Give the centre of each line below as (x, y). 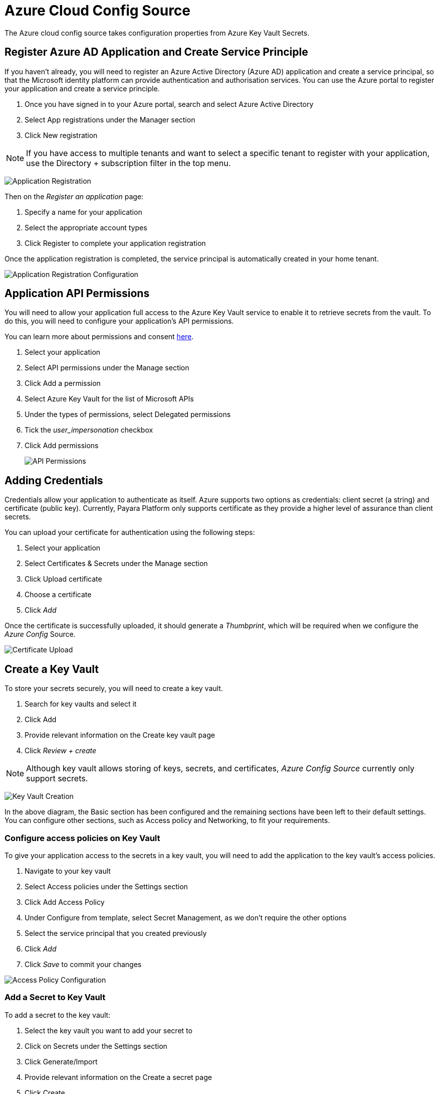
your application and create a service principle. (82, 88)
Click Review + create (61, 751)
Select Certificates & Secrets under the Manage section (116, 564)
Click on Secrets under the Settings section (96, 1046)
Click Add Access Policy (65, 902)
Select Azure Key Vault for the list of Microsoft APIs (109, 399)
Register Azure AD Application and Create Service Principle (156, 52)
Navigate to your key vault (68, 871)
